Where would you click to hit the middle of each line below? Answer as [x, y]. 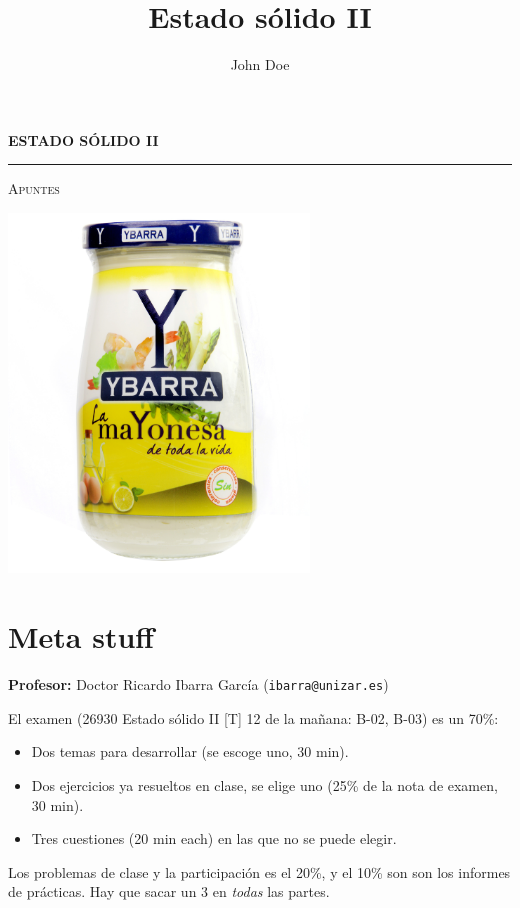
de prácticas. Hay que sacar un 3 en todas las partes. [169, 891]
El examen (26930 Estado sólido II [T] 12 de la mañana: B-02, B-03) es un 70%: [253, 717]
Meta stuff [81, 636]
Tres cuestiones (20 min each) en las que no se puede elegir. [214, 838]
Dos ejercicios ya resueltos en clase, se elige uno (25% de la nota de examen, [264, 784]
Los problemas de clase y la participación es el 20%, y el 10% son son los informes [259, 871]
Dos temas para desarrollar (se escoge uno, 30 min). [190, 751]
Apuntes [34, 188]
